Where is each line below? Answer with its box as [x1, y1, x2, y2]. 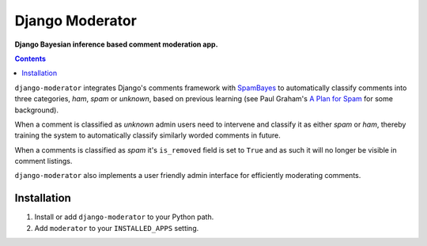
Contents [14, 54, 47, 63]
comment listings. [14, 157, 73, 166]
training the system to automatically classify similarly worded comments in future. [14, 131, 281, 140]
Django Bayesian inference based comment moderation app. [14, 40, 218, 49]
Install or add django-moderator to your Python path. [34, 212, 214, 221]
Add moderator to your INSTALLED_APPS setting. [34, 223, 199, 233]
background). [14, 105, 59, 115]
